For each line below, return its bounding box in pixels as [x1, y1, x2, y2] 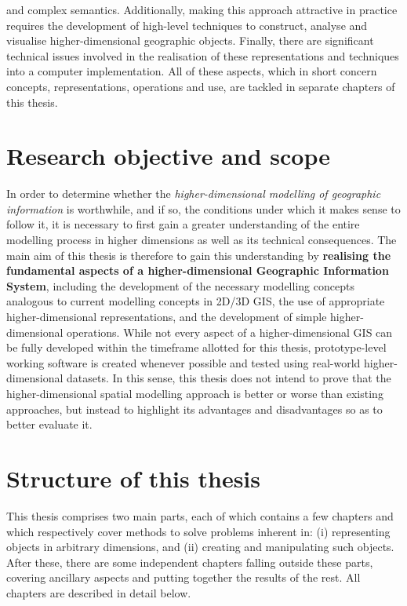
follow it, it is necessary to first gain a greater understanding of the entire [6, 216, 360, 232]
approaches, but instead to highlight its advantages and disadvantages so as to [6, 400, 383, 417]
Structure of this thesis [6, 462, 260, 494]
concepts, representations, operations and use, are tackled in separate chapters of [6, 78, 395, 94]
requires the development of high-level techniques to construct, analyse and [6, 16, 368, 33]
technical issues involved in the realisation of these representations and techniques [6, 47, 399, 64]
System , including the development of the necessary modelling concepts [6, 277, 354, 294]
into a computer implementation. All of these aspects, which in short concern [6, 63, 377, 79]
